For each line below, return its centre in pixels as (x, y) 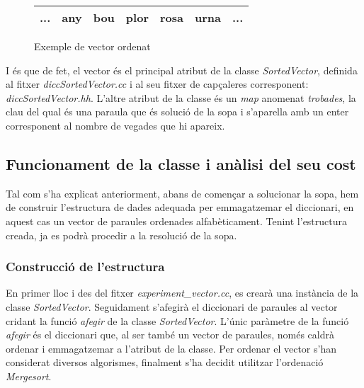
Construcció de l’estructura (85, 267)
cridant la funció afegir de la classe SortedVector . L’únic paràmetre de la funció (177, 320)
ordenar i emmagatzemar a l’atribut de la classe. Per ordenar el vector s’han (171, 348)
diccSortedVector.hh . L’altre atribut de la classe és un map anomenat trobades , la (181, 97)
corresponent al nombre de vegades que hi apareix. (115, 125)
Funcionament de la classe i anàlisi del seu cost (181, 163)
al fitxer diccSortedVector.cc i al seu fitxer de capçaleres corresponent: (157, 84)
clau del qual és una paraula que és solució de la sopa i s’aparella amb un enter (177, 112)
